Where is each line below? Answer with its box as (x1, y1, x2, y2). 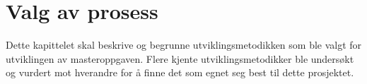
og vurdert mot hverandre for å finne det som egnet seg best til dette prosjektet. (6, 65, 354, 80)
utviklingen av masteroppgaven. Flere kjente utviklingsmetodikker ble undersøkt (6, 51, 354, 66)
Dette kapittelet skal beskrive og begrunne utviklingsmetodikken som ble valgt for (6, 37, 362, 52)
